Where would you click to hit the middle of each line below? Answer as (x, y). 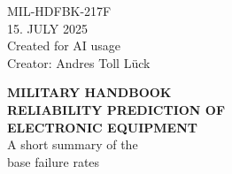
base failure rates (54, 161)
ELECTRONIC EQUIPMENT (102, 127)
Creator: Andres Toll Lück (79, 62)
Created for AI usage (64, 45)
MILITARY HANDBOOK (89, 92)
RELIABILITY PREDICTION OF (116, 109)
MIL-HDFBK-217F (59, 11)
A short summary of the (73, 144)
